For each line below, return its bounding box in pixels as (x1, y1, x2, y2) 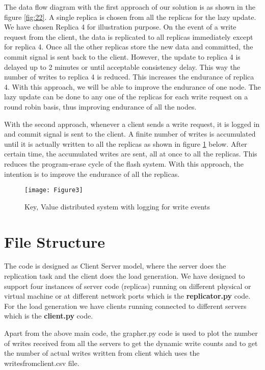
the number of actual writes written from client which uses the (4, 348, 200, 358)
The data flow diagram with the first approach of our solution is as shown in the (4, 2, 255, 12)
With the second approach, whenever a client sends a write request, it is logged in (4, 118, 260, 129)
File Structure (4, 231, 105, 252)
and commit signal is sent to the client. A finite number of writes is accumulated (4, 128, 256, 139)
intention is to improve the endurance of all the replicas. (4, 168, 180, 179)
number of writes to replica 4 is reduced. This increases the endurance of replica (4, 71, 254, 82)
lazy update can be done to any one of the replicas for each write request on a (4, 91, 248, 102)
